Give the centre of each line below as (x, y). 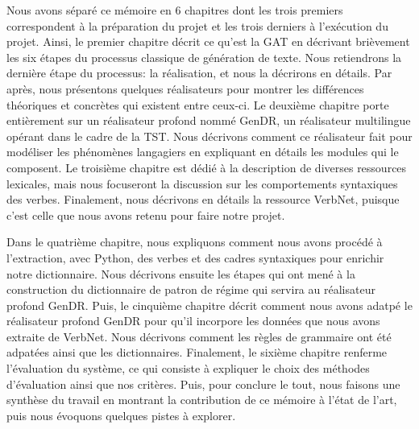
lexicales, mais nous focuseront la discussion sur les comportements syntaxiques (202, 183)
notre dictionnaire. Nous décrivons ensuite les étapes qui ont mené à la (181, 273)
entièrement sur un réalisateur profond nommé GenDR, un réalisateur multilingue (209, 120)
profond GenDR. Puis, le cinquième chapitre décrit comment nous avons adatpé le (209, 305)
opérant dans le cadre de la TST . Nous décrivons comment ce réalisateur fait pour (209, 136)
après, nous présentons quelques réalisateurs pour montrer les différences (185, 88)
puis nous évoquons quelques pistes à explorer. (121, 415)
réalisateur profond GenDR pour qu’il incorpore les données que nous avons (193, 321)
